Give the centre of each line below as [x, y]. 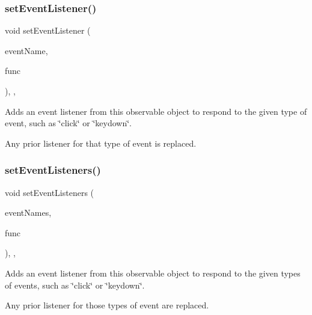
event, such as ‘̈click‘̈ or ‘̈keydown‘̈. [68, 123]
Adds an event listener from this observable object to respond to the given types [153, 273]
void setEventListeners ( [50, 192]
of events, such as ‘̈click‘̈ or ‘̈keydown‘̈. [75, 285]
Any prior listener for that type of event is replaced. [101, 143]
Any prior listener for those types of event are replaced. [107, 305]
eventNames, [28, 213]
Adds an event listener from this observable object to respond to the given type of [156, 111]
